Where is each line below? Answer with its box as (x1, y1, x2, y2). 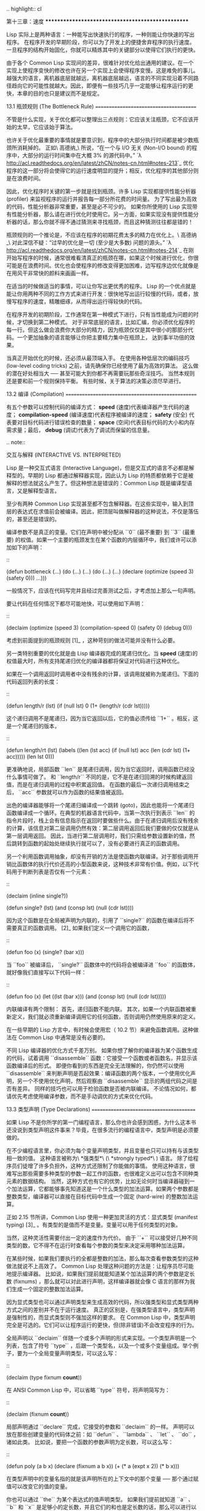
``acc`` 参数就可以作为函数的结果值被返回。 (18, 789, 127, 796)
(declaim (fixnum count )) (6, 1411, 70, 1417)
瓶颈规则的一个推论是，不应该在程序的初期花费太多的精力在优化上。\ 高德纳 (6, 231, 197, 238)
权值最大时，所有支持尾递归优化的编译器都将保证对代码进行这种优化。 (6, 657, 183, 665)
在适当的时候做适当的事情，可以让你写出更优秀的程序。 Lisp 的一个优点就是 (6, 283, 196, 289)
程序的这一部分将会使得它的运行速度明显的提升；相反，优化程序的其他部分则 (6, 167, 199, 174)
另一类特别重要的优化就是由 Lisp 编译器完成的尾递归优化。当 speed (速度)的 (6, 650, 198, 657)
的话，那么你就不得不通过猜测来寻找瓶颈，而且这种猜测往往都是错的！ (16, 218, 193, 225)
